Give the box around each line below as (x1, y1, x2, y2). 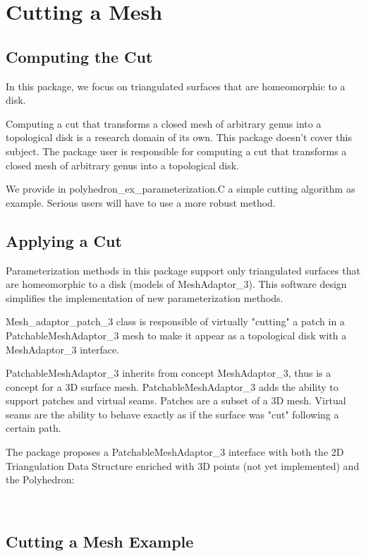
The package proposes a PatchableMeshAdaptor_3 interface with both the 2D (6, 445, 344, 459)
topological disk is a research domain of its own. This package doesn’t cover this (6, 130, 353, 145)
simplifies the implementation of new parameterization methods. (6, 290, 283, 305)
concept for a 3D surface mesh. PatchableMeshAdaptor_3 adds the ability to (6, 379, 338, 394)
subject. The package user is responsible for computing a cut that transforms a (6, 143, 347, 158)
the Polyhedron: (6, 472, 75, 487)
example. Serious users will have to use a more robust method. (6, 195, 276, 210)
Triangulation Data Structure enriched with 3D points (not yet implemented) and (6, 458, 360, 473)
